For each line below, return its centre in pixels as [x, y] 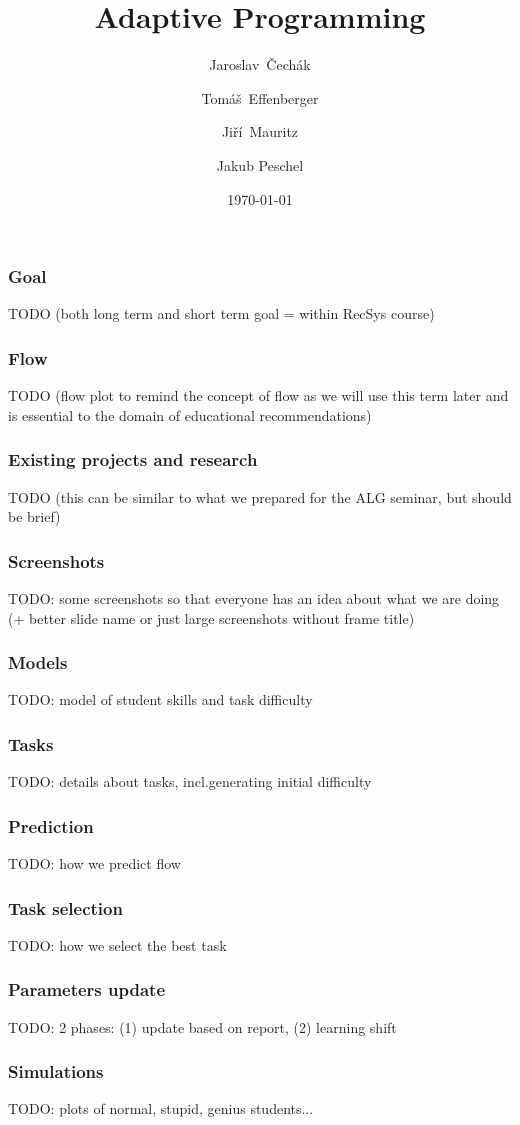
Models [38, 662]
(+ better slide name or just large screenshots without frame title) [211, 617]
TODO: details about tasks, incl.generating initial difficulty [190, 781]
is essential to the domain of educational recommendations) [190, 414]
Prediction [51, 825]
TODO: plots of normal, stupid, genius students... [161, 1108]
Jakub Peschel [260, 164]
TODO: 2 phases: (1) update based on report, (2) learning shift [202, 1026]
